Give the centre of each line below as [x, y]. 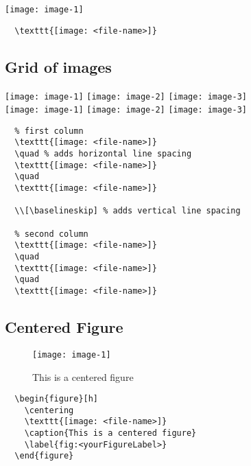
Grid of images [58, 66]
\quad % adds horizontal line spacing [103, 154]
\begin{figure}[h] [57, 399]
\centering [49, 410]
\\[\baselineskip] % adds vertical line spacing [128, 211]
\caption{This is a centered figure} [110, 433]
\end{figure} [44, 456]
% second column [51, 234]
